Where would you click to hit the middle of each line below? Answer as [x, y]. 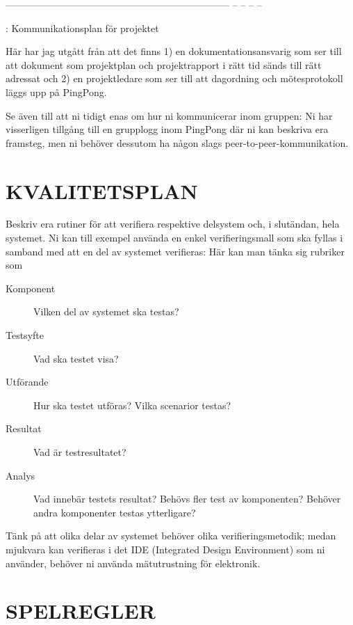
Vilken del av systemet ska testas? [106, 311]
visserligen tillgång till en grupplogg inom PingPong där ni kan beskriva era [167, 129]
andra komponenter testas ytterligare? [115, 512]
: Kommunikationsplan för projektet [82, 27]
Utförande [27, 382]
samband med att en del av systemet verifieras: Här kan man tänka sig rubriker [175, 251]
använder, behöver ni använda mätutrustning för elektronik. [133, 563]
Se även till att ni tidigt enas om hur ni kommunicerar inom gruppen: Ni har [169, 115]
